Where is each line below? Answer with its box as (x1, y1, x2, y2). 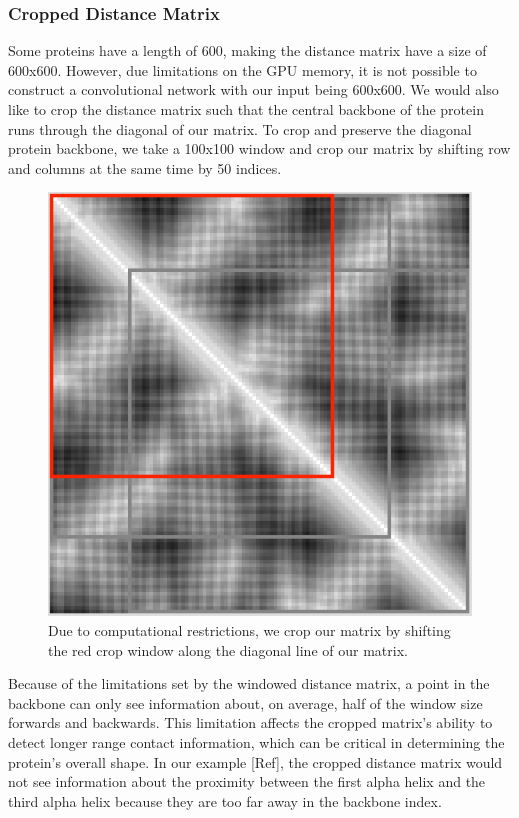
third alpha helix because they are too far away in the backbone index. (8, 790, 442, 811)
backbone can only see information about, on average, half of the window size (8, 692, 483, 713)
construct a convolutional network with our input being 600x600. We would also (8, 79, 499, 100)
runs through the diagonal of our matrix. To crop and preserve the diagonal (8, 118, 472, 139)
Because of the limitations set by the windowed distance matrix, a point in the (8, 673, 490, 694)
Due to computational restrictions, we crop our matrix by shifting (48, 619, 451, 640)
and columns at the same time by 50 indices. (8, 157, 282, 178)
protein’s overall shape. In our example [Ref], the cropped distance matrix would (8, 751, 503, 772)
